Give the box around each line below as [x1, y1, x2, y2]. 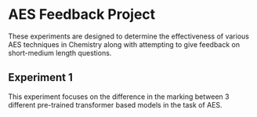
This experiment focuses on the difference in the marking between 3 [8, 92, 230, 101]
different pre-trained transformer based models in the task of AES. [8, 100, 223, 109]
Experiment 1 [8, 71, 73, 84]
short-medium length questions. [8, 48, 112, 57]
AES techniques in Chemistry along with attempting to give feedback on [8, 39, 241, 49]
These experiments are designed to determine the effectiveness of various [8, 31, 249, 41]
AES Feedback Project [8, 5, 156, 24]
